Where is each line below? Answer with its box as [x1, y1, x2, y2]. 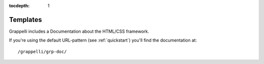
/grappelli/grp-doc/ [18, 49, 67, 54]
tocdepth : [9, 3, 30, 8]
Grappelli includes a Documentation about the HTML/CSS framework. [9, 28, 149, 34]
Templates [9, 15, 42, 24]
